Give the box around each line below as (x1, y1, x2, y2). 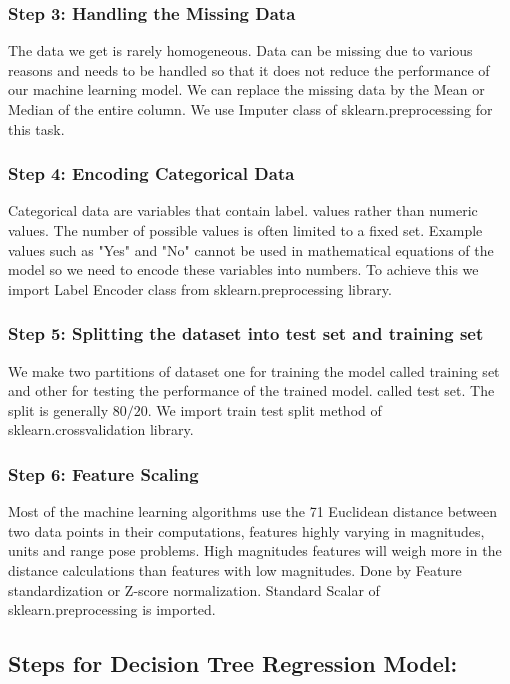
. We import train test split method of (147, 399, 382, 420)
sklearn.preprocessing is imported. (8, 599, 216, 620)
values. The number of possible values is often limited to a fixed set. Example (8, 220, 483, 240)
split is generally (8, 399, 109, 420)
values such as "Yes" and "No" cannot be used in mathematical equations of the (8, 239, 494, 260)
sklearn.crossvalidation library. (8, 419, 194, 440)
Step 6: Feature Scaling (8, 461, 199, 486)
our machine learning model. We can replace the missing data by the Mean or (8, 79, 485, 100)
